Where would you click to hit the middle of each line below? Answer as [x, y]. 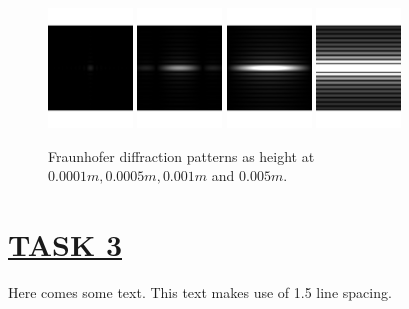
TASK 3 [65, 243]
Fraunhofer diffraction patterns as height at [181, 155]
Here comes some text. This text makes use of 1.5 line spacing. [200, 291]
